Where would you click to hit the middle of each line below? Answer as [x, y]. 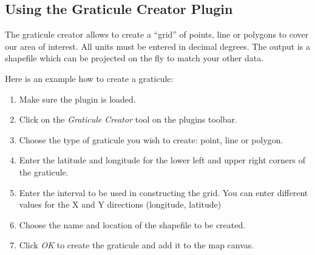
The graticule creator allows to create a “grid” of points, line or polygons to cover [157, 34]
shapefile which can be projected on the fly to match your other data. [134, 58]
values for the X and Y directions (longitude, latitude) [120, 204]
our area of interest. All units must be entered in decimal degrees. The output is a [157, 46]
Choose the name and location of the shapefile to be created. [132, 224]
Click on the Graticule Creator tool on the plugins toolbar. [128, 119]
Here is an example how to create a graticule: [89, 78]
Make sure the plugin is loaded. [77, 99]
